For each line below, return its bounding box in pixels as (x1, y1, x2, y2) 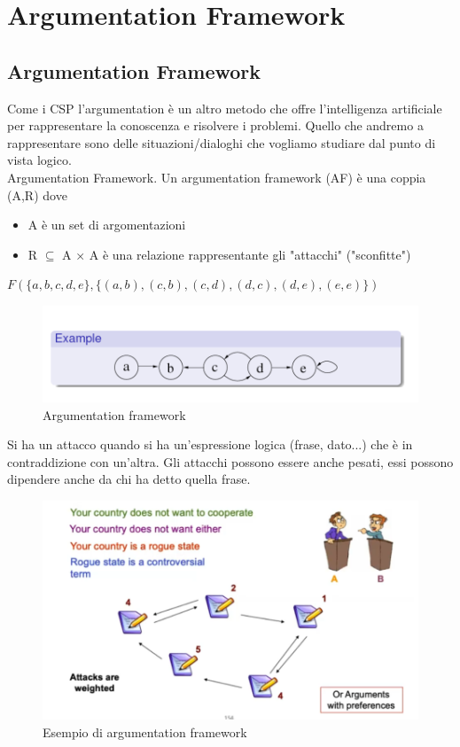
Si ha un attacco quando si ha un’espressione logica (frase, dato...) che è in (7, 435, 413, 454)
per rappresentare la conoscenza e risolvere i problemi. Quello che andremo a (7, 116, 424, 135)
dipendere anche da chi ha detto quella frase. (7, 470, 251, 488)
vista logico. (7, 151, 72, 169)
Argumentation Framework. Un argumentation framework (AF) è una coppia (7, 167, 426, 186)
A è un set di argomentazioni (27, 215, 186, 234)
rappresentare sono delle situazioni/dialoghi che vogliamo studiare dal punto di (7, 133, 436, 152)
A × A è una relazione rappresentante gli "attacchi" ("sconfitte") (62, 245, 411, 263)
